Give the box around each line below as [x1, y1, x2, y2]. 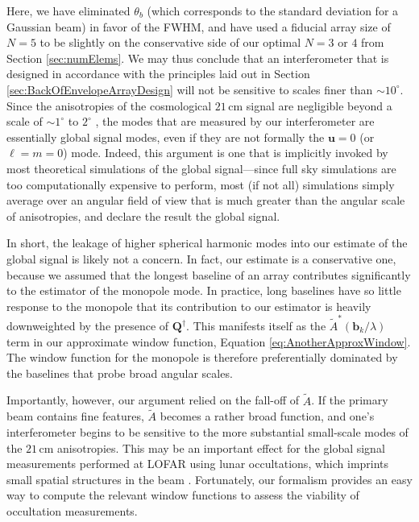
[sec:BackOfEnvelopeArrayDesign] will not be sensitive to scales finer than [6, 81, 373, 97]
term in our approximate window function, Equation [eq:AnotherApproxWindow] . [6, 333, 411, 350]
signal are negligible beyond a [246, 97, 392, 114]
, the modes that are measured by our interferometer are [95, 113, 375, 130]
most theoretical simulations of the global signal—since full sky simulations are [6, 159, 396, 176]
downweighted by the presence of [6, 317, 169, 333]
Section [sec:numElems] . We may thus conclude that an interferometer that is [6, 49, 389, 66]
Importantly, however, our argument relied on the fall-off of [6, 391, 300, 408]
